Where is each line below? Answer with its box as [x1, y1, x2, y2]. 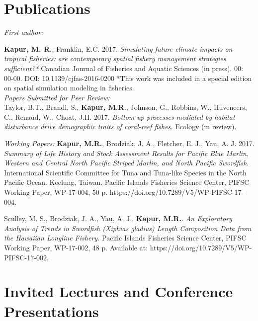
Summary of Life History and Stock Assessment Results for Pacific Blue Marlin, [4, 148, 249, 158]
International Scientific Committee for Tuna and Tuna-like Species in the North [4, 167, 247, 177]
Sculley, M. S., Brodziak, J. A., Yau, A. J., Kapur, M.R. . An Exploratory [4, 213, 232, 224]
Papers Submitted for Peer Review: [4, 92, 110, 102]
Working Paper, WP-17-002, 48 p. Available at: [4, 242, 148, 252]
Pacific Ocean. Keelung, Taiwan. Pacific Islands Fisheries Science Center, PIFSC [4, 177, 250, 187]
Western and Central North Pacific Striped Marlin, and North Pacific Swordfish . [4, 158, 249, 168]
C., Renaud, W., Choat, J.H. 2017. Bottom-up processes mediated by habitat [4, 111, 235, 122]
